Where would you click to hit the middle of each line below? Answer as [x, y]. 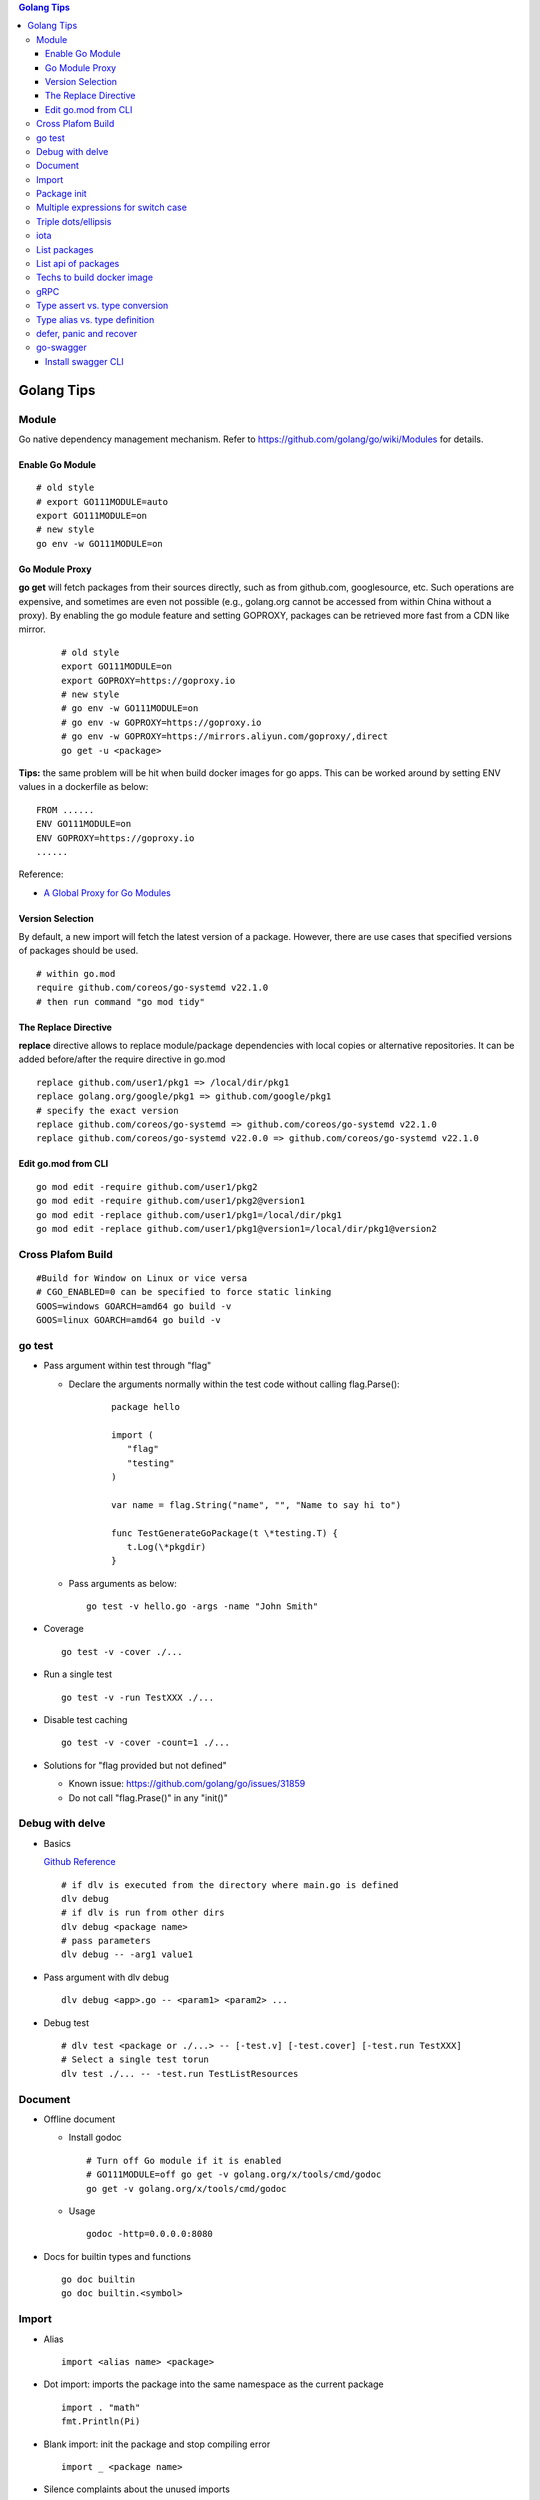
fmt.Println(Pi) [101, 2421]
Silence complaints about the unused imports [136, 2489]
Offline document [79, 2119]
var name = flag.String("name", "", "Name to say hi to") [256, 1504]
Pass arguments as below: [122, 1583]
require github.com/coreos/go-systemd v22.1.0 [152, 988]
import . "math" [101, 2407]
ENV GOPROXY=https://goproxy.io [115, 838]
